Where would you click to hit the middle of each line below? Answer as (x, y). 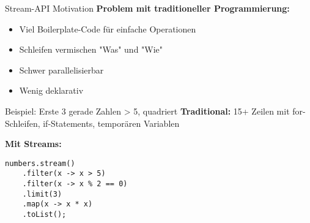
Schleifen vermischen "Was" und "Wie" (91, 49)
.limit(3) (42, 194)
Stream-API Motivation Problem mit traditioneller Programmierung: (147, 8)
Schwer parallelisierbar (61, 70)
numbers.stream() (40, 163)
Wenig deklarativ (51, 90)
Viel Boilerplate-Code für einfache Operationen (108, 28)
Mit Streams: (33, 144)
